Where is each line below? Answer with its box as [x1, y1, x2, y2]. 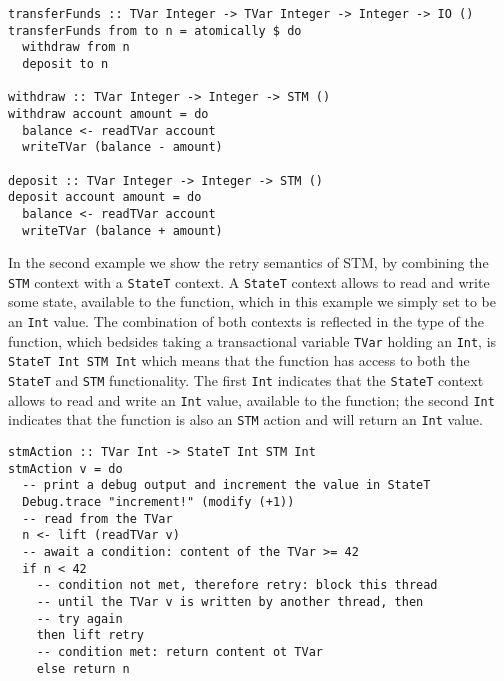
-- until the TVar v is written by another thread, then [36, 594, 424, 609]
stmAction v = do [8, 461, 123, 476]
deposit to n [22, 56, 109, 71]
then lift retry [36, 628, 145, 643]
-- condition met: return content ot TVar [36, 644, 323, 659]
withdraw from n [22, 40, 130, 55]
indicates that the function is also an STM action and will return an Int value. [8, 409, 483, 430]
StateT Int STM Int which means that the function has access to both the [8, 350, 470, 371]
